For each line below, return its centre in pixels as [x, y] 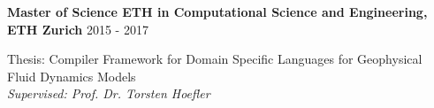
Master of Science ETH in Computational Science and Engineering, [217, 12]
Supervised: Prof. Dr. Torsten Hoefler [109, 93]
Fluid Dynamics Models [72, 76]
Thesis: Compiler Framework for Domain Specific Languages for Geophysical [215, 59]
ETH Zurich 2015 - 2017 [78, 29]
